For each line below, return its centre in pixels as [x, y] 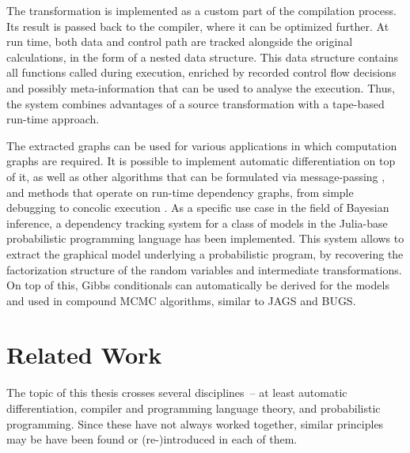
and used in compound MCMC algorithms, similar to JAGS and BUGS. [181, 300]
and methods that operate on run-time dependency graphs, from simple [180, 192]
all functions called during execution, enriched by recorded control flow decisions [201, 72]
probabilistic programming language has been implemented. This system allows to [205, 238]
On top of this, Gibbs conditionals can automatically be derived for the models [198, 285]
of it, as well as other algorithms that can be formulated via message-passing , [196, 176]
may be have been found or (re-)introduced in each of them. [152, 439]
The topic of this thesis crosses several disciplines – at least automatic [177, 393]
